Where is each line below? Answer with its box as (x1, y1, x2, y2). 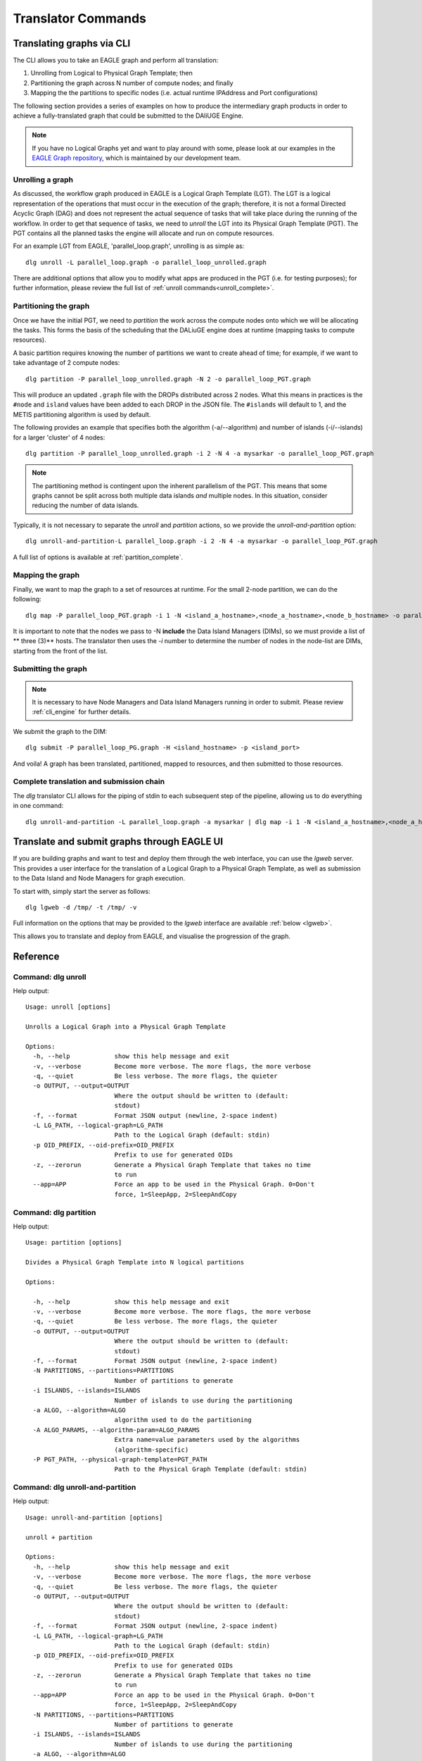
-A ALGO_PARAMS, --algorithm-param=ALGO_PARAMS (32, 1426, 200, 1433)
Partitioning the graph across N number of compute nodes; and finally (30, 78, 234, 87)
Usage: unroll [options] (25, 1003, 111, 1011)
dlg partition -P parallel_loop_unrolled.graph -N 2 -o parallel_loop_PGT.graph (25, 375, 312, 383)
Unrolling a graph (13, 175, 74, 185)
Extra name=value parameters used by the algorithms (114, 1436, 300, 1444)
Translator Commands (13, 11, 147, 26)
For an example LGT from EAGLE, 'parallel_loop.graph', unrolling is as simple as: (13, 242, 245, 250)
